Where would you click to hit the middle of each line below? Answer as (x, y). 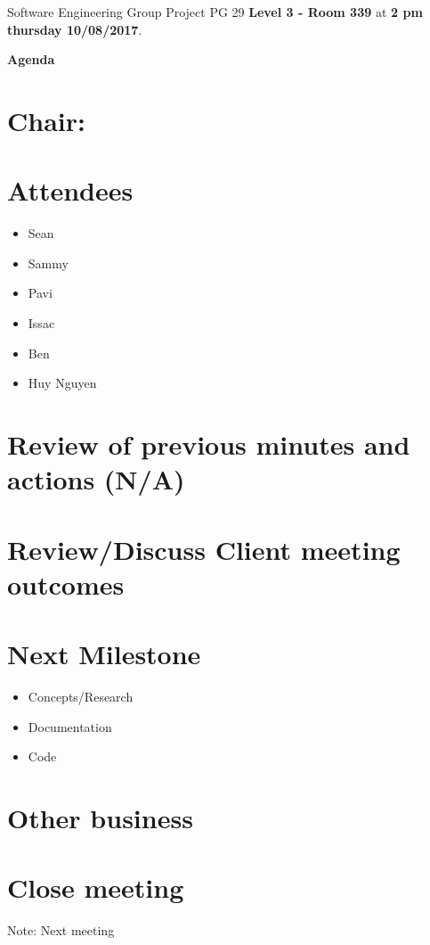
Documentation (70, 726)
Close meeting (96, 887)
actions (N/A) (96, 479)
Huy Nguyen (62, 383)
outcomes (66, 583)
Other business (100, 818)
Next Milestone (104, 654)
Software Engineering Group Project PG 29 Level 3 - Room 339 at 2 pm (215, 12)
